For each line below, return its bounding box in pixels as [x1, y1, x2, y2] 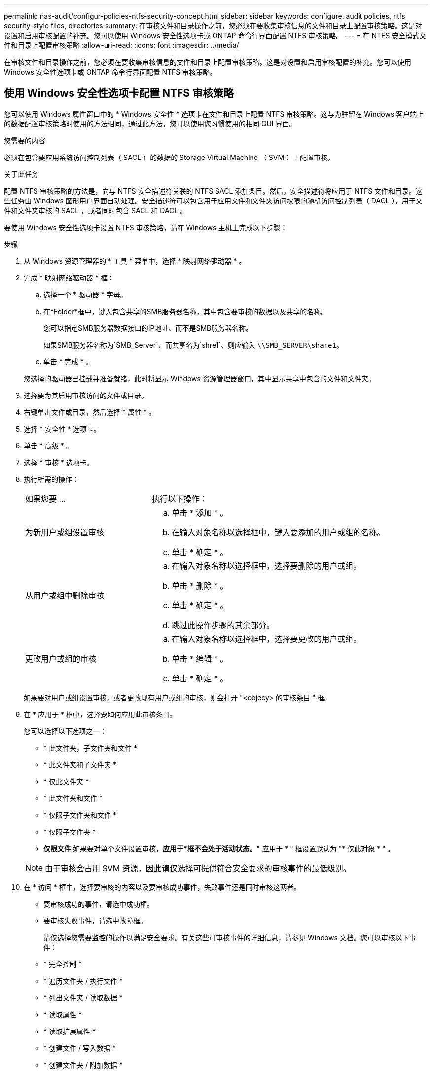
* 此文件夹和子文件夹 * [43, 760, 116, 769]
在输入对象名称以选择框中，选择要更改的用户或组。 [172, 634, 361, 644]
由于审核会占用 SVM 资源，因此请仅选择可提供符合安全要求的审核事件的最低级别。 [45, 863, 351, 873]
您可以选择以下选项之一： [24, 726, 107, 735]
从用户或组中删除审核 [25, 590, 105, 600]
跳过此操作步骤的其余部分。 [172, 620, 275, 630]
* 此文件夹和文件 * [43, 794, 103, 802]
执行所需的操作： [24, 475, 79, 483]
